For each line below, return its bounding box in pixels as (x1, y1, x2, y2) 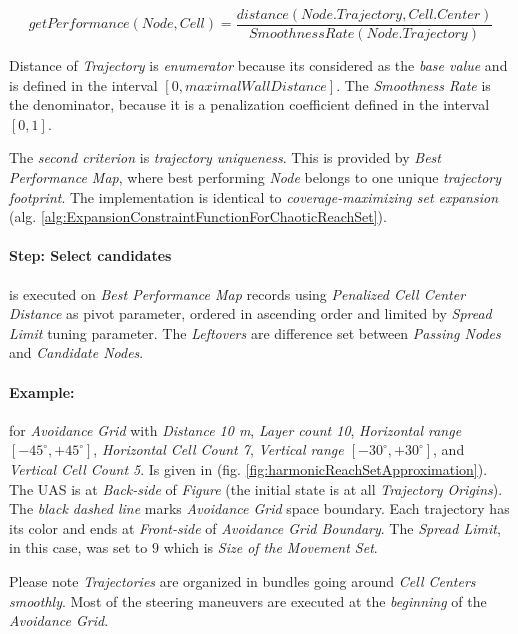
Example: (9, 381, 75, 402)
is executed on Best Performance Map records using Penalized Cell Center (9, 283, 466, 304)
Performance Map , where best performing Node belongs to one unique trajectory (9, 167, 502, 188)
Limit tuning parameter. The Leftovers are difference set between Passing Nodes (9, 322, 501, 343)
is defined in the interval (9, 74, 158, 95)
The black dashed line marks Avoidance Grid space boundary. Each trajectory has (9, 498, 510, 519)
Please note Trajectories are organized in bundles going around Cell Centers (9, 570, 476, 591)
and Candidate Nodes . (9, 342, 144, 363)
